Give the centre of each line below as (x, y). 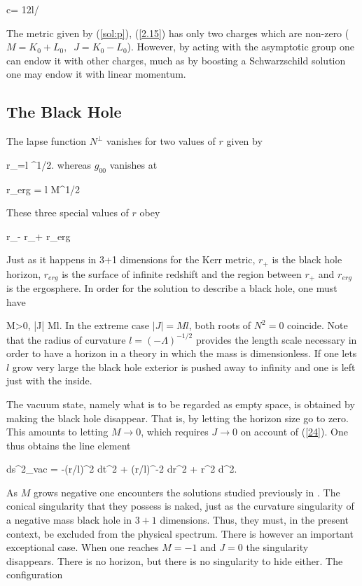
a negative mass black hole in (69, 520)
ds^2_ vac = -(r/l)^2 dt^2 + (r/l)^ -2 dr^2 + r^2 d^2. (122, 469)
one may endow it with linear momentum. (96, 74)
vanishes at (133, 164)
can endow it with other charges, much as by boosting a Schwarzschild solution (176, 60)
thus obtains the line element (69, 445)
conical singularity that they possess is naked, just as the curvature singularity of (180, 506)
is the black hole (307, 259)
